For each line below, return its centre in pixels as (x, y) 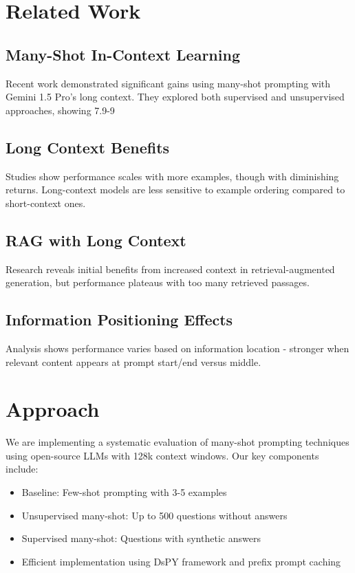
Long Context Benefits (88, 147)
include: (22, 469)
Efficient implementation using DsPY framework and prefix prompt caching (181, 561)
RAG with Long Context (96, 240)
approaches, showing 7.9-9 (60, 110)
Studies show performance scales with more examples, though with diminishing (172, 176)
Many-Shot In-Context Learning (123, 54)
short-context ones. (46, 203)
